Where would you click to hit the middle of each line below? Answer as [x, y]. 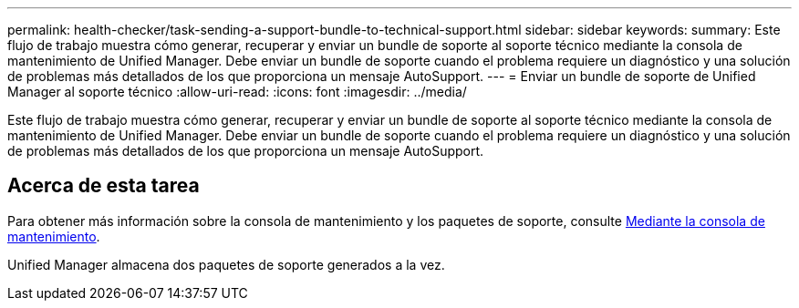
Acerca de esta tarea [104, 186]
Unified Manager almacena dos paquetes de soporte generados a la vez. [226, 264]
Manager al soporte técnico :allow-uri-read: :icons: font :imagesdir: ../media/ [237, 92]
